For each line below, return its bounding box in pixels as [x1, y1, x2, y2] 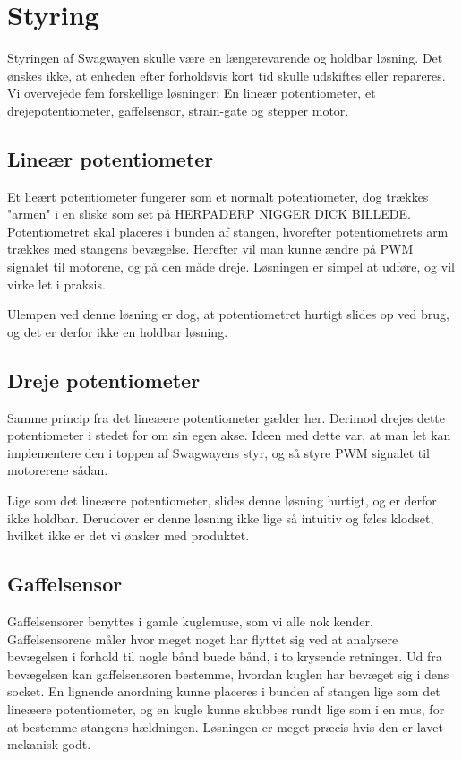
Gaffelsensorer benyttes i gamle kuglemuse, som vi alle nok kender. [7, 612, 373, 631]
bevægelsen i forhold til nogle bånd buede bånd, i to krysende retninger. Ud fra [7, 647, 442, 666]
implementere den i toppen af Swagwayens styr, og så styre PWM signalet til [7, 443, 430, 461]
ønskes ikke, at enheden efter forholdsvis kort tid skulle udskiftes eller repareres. [7, 65, 446, 84]
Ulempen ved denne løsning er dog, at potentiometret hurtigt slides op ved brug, [7, 305, 449, 323]
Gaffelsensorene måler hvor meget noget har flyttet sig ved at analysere [7, 629, 398, 648]
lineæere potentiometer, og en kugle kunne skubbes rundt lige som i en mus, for [7, 699, 445, 718]
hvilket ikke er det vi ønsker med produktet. [7, 526, 250, 545]
